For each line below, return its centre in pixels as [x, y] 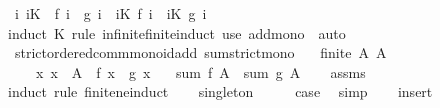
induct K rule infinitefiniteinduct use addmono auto [176, 32]
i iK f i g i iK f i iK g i [110, 13]
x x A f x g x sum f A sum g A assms [200, 71]
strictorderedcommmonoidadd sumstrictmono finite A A [200, 52]
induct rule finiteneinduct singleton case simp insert [220, 91]
